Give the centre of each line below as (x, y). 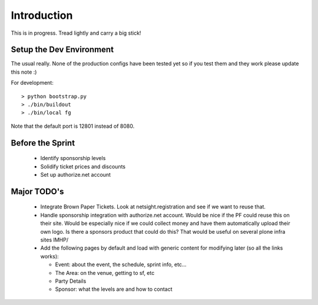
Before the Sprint (43, 143)
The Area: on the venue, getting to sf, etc (105, 273)
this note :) (24, 72)
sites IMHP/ (54, 240)
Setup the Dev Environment (62, 50)
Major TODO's (37, 191)
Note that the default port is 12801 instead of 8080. (73, 126)
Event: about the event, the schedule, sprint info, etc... (121, 264)
